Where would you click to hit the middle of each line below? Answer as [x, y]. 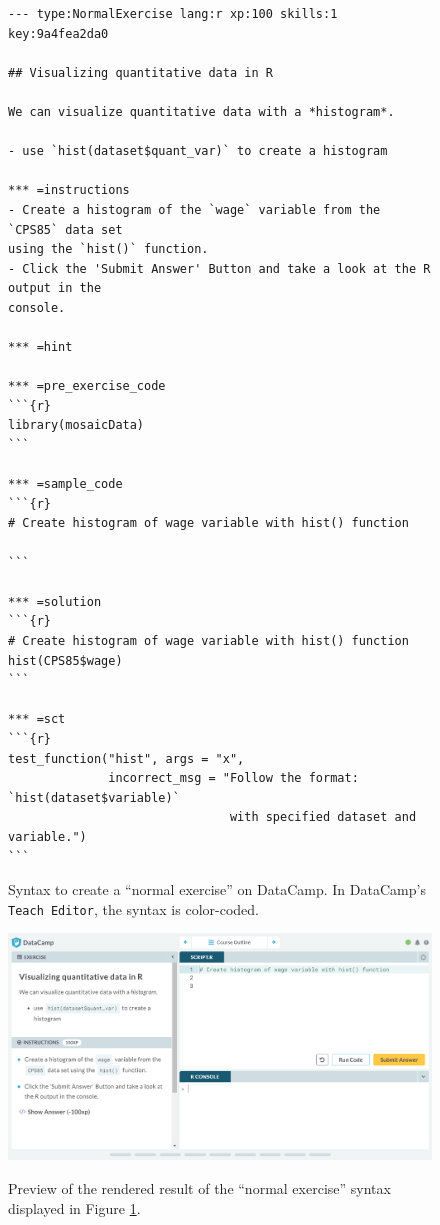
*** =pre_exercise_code [87, 386]
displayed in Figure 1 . [74, 1207]
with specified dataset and [323, 817]
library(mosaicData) [76, 425]
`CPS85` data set [65, 229]
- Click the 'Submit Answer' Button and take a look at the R [219, 268]
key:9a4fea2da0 [58, 33]
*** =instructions [69, 190]
